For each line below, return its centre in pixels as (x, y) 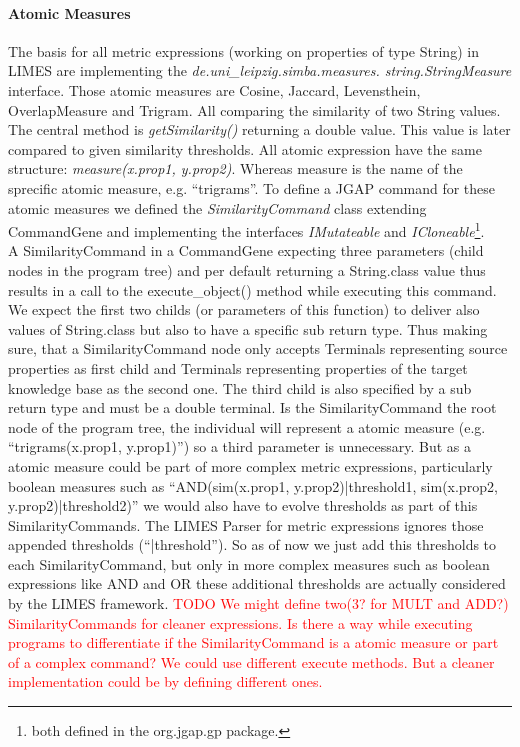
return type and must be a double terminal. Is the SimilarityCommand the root (252, 407)
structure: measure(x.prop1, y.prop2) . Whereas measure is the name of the (235, 168)
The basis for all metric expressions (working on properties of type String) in (243, 50)
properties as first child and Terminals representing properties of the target (238, 367)
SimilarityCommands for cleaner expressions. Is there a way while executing (240, 622)
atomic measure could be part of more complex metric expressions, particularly (250, 465)
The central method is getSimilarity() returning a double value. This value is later (259, 129)
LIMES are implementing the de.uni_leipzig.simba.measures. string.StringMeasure (260, 70)
